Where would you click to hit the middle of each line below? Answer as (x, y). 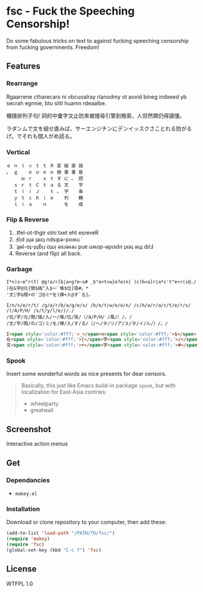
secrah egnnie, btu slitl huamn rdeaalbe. (56, 103)
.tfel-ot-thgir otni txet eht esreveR (57, 233)
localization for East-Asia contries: (64, 392)
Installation (23, 508)
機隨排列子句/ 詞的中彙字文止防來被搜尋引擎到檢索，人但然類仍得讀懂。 (95, 116)
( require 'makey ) (28, 539)
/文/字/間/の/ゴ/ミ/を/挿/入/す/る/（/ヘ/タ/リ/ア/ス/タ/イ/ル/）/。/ (87, 323)
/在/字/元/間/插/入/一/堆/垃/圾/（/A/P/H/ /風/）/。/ (69, 317)
